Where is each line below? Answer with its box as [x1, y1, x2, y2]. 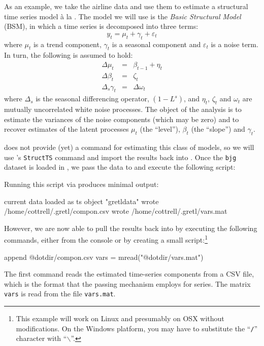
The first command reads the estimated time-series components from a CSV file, [4, 268, 254, 279]
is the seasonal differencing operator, [36, 93, 149, 104]
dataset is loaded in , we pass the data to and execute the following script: [4, 162, 236, 172]
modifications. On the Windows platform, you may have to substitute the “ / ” [16, 323, 258, 333]
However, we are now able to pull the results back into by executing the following [4, 222, 257, 233]
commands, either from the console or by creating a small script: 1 [4, 233, 208, 245]
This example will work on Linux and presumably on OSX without [16, 313, 224, 324]
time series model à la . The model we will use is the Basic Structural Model [4, 11, 241, 21]
